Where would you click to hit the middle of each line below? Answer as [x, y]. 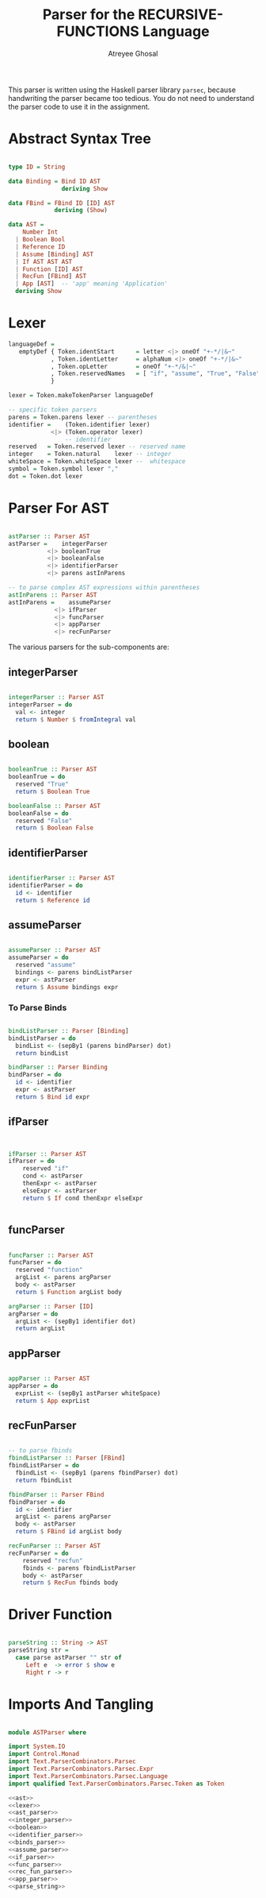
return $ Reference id [53, 900]
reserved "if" [46, 1169]
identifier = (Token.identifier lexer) [79, 424]
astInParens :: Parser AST [53, 595]
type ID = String [37, 167]
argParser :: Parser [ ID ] [51, 1306]
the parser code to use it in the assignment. [79, 106]
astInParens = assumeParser [60, 602]
